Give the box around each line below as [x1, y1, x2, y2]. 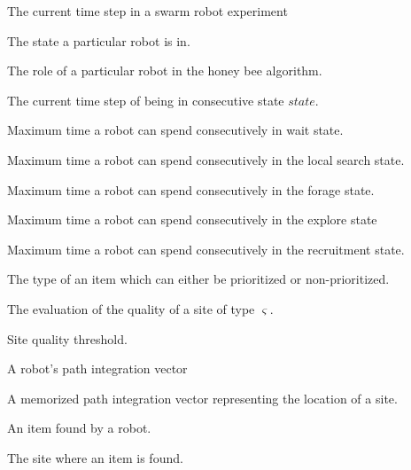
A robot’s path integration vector [7, 359, 188, 378]
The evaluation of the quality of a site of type [7, 299, 255, 317]
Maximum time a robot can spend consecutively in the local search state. [7, 150, 405, 168]
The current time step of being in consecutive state [7, 90, 284, 109]
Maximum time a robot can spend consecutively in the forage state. [7, 180, 375, 199]
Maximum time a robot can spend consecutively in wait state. [7, 121, 344, 139]
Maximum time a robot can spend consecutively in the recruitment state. [7, 239, 405, 258]
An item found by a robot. [7, 419, 151, 437]
